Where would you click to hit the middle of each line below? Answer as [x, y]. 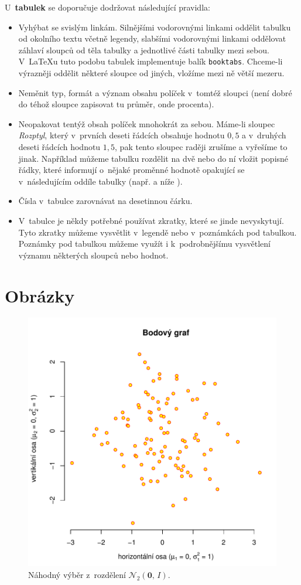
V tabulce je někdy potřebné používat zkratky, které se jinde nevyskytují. [151, 220]
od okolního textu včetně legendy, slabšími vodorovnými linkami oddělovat [152, 38]
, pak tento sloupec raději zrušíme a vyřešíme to [201, 147]
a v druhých [264, 135]
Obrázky [40, 295]
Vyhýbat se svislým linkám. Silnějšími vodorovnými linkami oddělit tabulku [155, 27]
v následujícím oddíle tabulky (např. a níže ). [100, 181]
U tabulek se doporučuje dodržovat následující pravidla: [107, 7]
